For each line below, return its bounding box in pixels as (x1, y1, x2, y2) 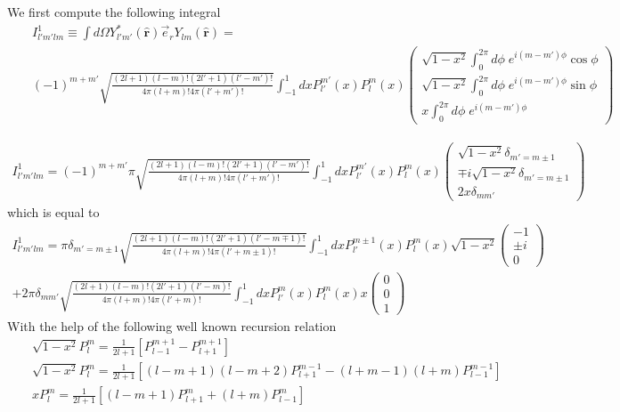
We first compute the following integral (7, 3, 221, 20)
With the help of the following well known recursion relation (7, 317, 337, 335)
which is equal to (7, 203, 100, 222)
